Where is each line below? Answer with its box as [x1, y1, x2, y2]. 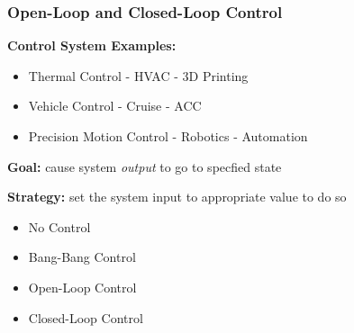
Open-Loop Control [28, 277, 137, 296]
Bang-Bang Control [28, 247, 136, 266]
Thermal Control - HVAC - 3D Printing [28, 66, 249, 85]
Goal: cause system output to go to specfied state [7, 157, 282, 175]
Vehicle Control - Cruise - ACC [28, 96, 202, 115]
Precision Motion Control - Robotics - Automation [28, 127, 308, 145]
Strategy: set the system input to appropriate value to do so [7, 187, 347, 206]
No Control [28, 217, 91, 236]
